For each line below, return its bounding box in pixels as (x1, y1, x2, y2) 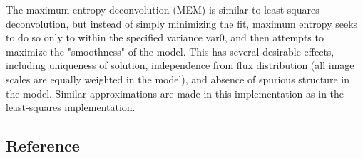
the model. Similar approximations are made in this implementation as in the (6, 85, 344, 100)
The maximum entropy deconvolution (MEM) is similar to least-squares (6, 2, 319, 16)
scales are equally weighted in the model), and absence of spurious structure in (6, 71, 350, 86)
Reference (6, 135, 80, 157)
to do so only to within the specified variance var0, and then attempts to (6, 30, 324, 45)
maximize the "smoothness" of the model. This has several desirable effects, (6, 43, 334, 58)
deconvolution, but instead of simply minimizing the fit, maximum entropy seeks (6, 16, 358, 31)
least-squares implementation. (6, 100, 136, 115)
